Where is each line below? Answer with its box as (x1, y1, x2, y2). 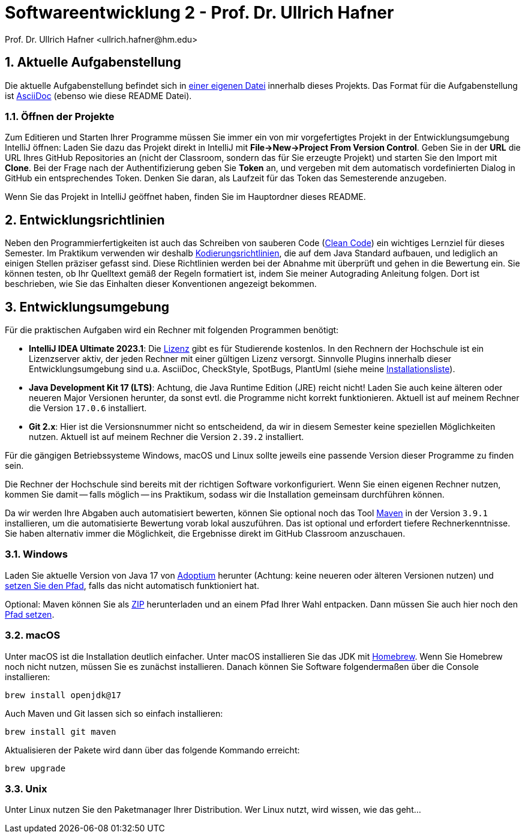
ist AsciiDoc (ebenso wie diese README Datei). (5, 90, 192, 101)
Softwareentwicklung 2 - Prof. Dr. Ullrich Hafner (5, 2, 394, 23)
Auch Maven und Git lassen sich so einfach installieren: (5, 708, 223, 719)
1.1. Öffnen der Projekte (5, 110, 115, 122)
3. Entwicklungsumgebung (5, 299, 170, 315)
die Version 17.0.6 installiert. (29, 403, 147, 414)
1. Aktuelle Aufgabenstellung (5, 55, 181, 70)
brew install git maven (5, 726, 116, 737)
